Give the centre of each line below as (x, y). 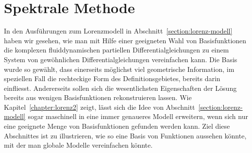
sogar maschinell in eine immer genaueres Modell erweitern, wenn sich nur (138, 116)
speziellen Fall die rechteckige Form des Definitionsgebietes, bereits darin (112, 78)
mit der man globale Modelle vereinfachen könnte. (78, 145)
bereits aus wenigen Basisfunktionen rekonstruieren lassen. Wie (98, 97)
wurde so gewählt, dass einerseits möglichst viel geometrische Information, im (119, 69)
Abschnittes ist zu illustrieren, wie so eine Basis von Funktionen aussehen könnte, (125, 135)
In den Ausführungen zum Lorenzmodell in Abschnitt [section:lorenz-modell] (118, 31)
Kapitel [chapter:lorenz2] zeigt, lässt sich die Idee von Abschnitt (100, 107)
